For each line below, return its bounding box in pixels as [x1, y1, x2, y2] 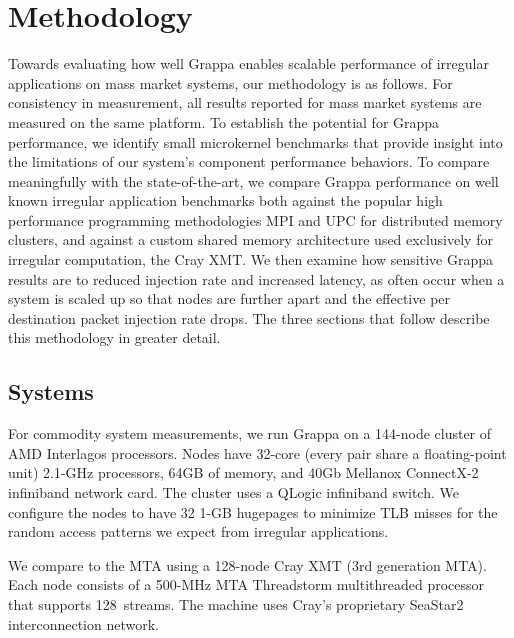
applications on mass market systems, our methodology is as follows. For [8, 72, 453, 93]
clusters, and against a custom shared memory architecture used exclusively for [8, 229, 493, 250]
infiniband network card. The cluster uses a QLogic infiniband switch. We [8, 482, 459, 503]
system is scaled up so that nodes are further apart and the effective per [8, 288, 451, 309]
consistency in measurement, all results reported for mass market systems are [8, 92, 482, 113]
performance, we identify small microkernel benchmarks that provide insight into [8, 131, 503, 152]
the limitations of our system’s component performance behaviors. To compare [8, 151, 490, 172]
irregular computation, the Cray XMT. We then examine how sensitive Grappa [8, 249, 494, 270]
